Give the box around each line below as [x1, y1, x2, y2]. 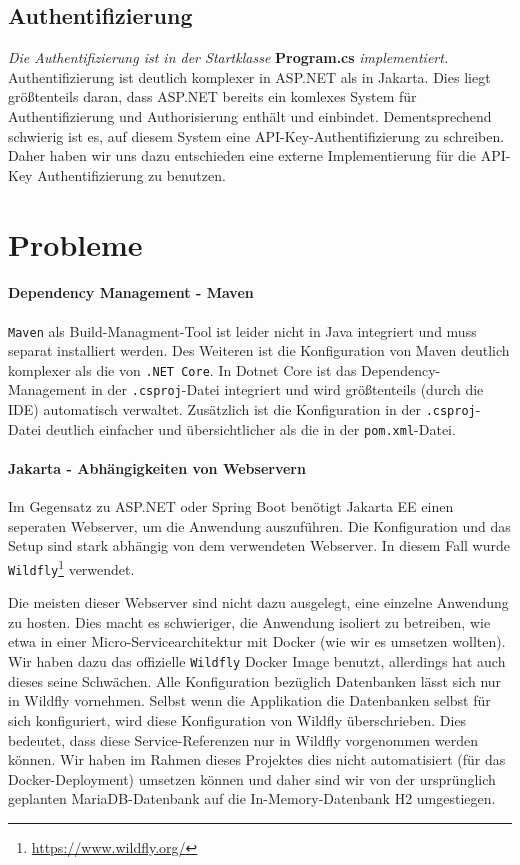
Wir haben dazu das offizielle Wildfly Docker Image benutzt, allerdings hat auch [8, 651, 506, 672]
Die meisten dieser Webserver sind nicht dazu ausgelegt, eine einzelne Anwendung [8, 592, 509, 613]
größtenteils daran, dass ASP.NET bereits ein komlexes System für [8, 86, 417, 107]
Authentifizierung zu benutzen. [37, 164, 226, 185]
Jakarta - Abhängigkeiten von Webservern [8, 458, 306, 478]
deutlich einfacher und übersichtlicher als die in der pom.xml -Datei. [45, 418, 456, 439]
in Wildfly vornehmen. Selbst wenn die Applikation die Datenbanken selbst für [8, 690, 491, 711]
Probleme [8, 223, 143, 264]
